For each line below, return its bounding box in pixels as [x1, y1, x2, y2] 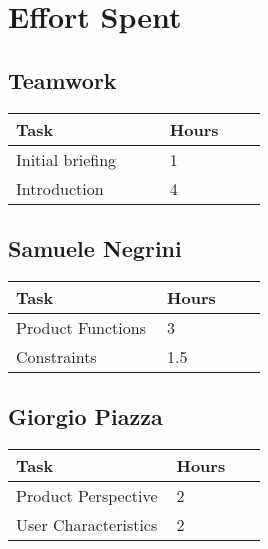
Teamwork [8, 64, 117, 95]
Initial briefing [16, 147, 117, 171]
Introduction [16, 176, 104, 200]
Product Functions [16, 315, 146, 339]
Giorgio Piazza [8, 401, 163, 432]
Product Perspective [16, 483, 158, 507]
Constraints [16, 344, 97, 368]
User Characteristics [16, 512, 158, 536]
